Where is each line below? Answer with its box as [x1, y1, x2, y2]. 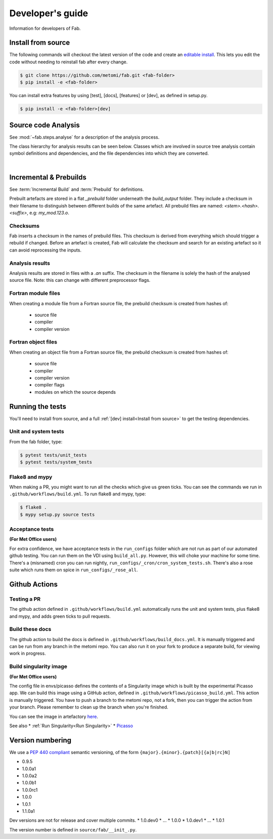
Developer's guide [9, 8, 88, 19]
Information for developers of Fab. [9, 25, 81, 31]
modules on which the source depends [34, 389, 116, 395]
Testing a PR [9, 595, 41, 602]
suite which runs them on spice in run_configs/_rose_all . [9, 567, 139, 573]
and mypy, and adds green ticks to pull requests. [9, 613, 111, 619]
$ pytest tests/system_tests [20, 459, 93, 465]
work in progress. [9, 650, 46, 656]
